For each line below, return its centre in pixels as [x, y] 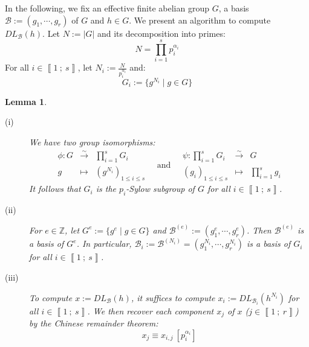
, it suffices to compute [173, 297]
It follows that [55, 189]
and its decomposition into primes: [161, 33]
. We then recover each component [151, 310]
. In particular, [104, 244]
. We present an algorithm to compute [200, 20]
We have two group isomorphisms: [92, 142]
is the [106, 189]
